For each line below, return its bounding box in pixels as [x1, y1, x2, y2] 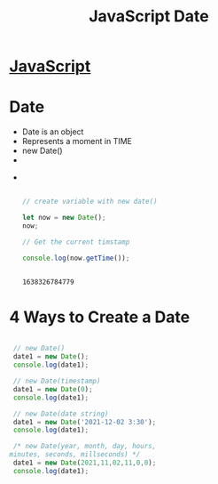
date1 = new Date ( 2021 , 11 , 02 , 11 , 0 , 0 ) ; [12, 458, 157, 468]
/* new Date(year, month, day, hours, [12, 442, 157, 451]
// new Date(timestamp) [12, 376, 101, 386]
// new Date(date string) [12, 409, 109, 418]
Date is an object [21, 126, 84, 137]
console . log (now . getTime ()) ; [21, 254, 130, 262]
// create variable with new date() [21, 198, 158, 206]
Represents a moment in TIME [21, 136, 133, 147]
